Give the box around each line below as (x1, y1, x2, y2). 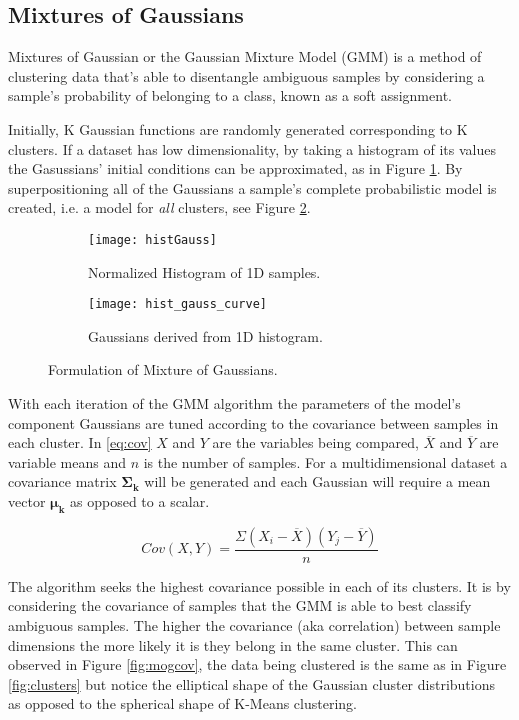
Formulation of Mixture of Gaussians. (48, 359, 278, 380)
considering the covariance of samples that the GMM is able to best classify (8, 595, 472, 616)
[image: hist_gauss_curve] (88, 297, 267, 312)
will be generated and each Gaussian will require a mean (144, 471, 491, 492)
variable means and (8, 451, 126, 472)
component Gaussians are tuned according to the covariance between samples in (8, 412, 499, 433)
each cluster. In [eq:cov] (8, 432, 152, 453)
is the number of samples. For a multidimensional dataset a (143, 451, 508, 472)
